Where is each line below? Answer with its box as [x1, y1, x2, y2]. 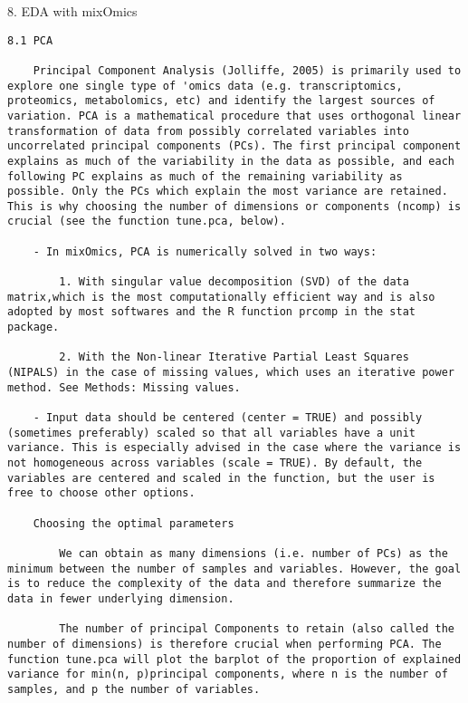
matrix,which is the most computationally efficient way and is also [7, 290, 435, 303]
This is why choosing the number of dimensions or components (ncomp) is [7, 199, 462, 213]
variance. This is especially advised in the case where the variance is [7, 441, 462, 455]
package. [7, 321, 60, 334]
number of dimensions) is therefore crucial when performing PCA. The [7, 637, 442, 650]
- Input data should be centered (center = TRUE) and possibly [33, 411, 423, 424]
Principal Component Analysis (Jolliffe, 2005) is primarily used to [33, 63, 462, 77]
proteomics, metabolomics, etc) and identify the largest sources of [7, 94, 435, 108]
